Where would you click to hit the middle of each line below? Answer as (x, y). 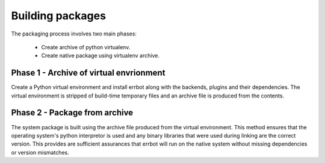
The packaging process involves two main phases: (74, 34)
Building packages (59, 16)
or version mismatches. (40, 152)
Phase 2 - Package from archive (72, 113)
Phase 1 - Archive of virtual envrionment (88, 73)
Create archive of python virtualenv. (86, 47)
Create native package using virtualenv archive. (100, 56)
